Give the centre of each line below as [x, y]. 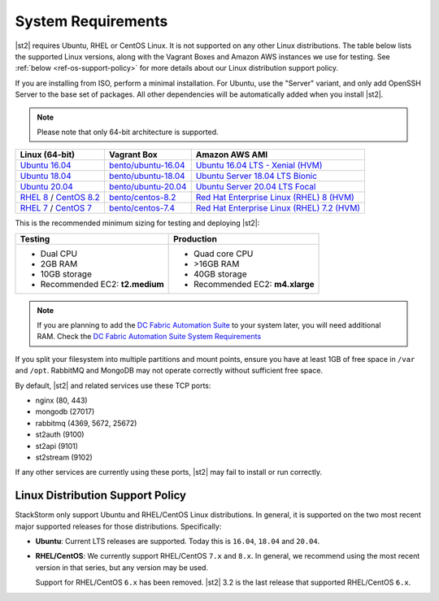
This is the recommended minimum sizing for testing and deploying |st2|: [137, 223]
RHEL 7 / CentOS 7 [56, 208]
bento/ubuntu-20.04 [148, 187]
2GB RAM [59, 263]
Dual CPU [59, 254]
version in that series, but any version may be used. [122, 567]
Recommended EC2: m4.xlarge [254, 284]
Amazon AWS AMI [232, 155]
